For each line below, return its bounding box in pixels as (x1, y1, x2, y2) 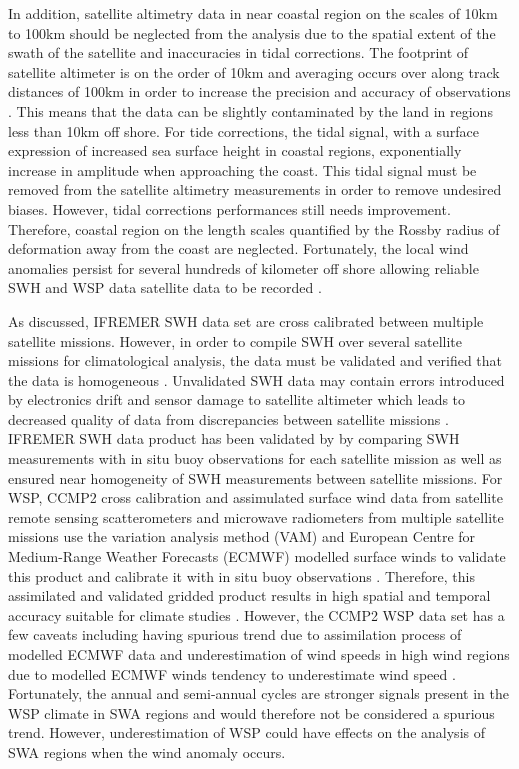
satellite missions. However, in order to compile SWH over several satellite (8, 330, 463, 351)
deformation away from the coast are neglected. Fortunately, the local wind (8, 238, 469, 259)
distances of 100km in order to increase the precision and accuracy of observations (8, 81, 511, 102)
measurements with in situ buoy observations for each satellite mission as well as (8, 448, 502, 469)
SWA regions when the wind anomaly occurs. (8, 741, 286, 762)
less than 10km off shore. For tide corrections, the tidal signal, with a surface (8, 120, 480, 141)
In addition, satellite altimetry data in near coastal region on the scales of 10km (8, 3, 498, 23)
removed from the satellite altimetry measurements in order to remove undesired (8, 179, 502, 200)
